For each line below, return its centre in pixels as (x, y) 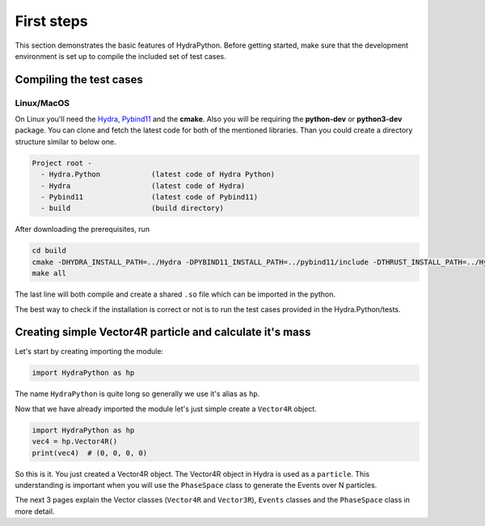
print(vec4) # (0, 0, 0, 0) (90, 453)
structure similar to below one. (65, 141)
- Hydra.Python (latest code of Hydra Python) (158, 175)
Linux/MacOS (42, 103)
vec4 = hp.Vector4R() (75, 442)
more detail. (35, 511)
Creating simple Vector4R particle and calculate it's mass (163, 332)
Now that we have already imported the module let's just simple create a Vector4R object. (166, 409)
